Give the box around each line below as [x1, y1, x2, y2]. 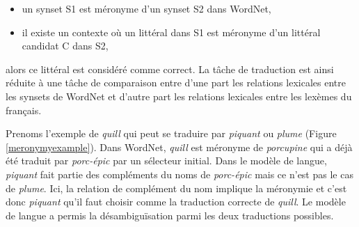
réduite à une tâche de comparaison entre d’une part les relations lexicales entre [6, 75, 346, 90]
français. [6, 102, 42, 117]
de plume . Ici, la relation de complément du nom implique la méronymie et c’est [6, 180, 347, 195]
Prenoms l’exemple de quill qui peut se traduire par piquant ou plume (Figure [6, 126, 337, 141]
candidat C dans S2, [22, 38, 109, 53]
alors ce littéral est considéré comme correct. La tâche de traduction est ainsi [6, 61, 334, 76]
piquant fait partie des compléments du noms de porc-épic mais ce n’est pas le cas [6, 166, 353, 181]
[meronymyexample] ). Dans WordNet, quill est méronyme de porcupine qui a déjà [6, 139, 353, 154]
